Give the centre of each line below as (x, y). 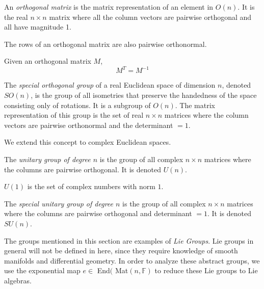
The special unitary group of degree (59, 203)
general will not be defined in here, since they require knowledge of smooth (121, 251)
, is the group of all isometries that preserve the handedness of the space (144, 95)
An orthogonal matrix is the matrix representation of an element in (109, 7)
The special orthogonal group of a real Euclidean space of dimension (110, 85)
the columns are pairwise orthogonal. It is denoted (83, 169)
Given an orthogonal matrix (48, 61)
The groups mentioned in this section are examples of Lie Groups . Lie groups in (129, 240)
